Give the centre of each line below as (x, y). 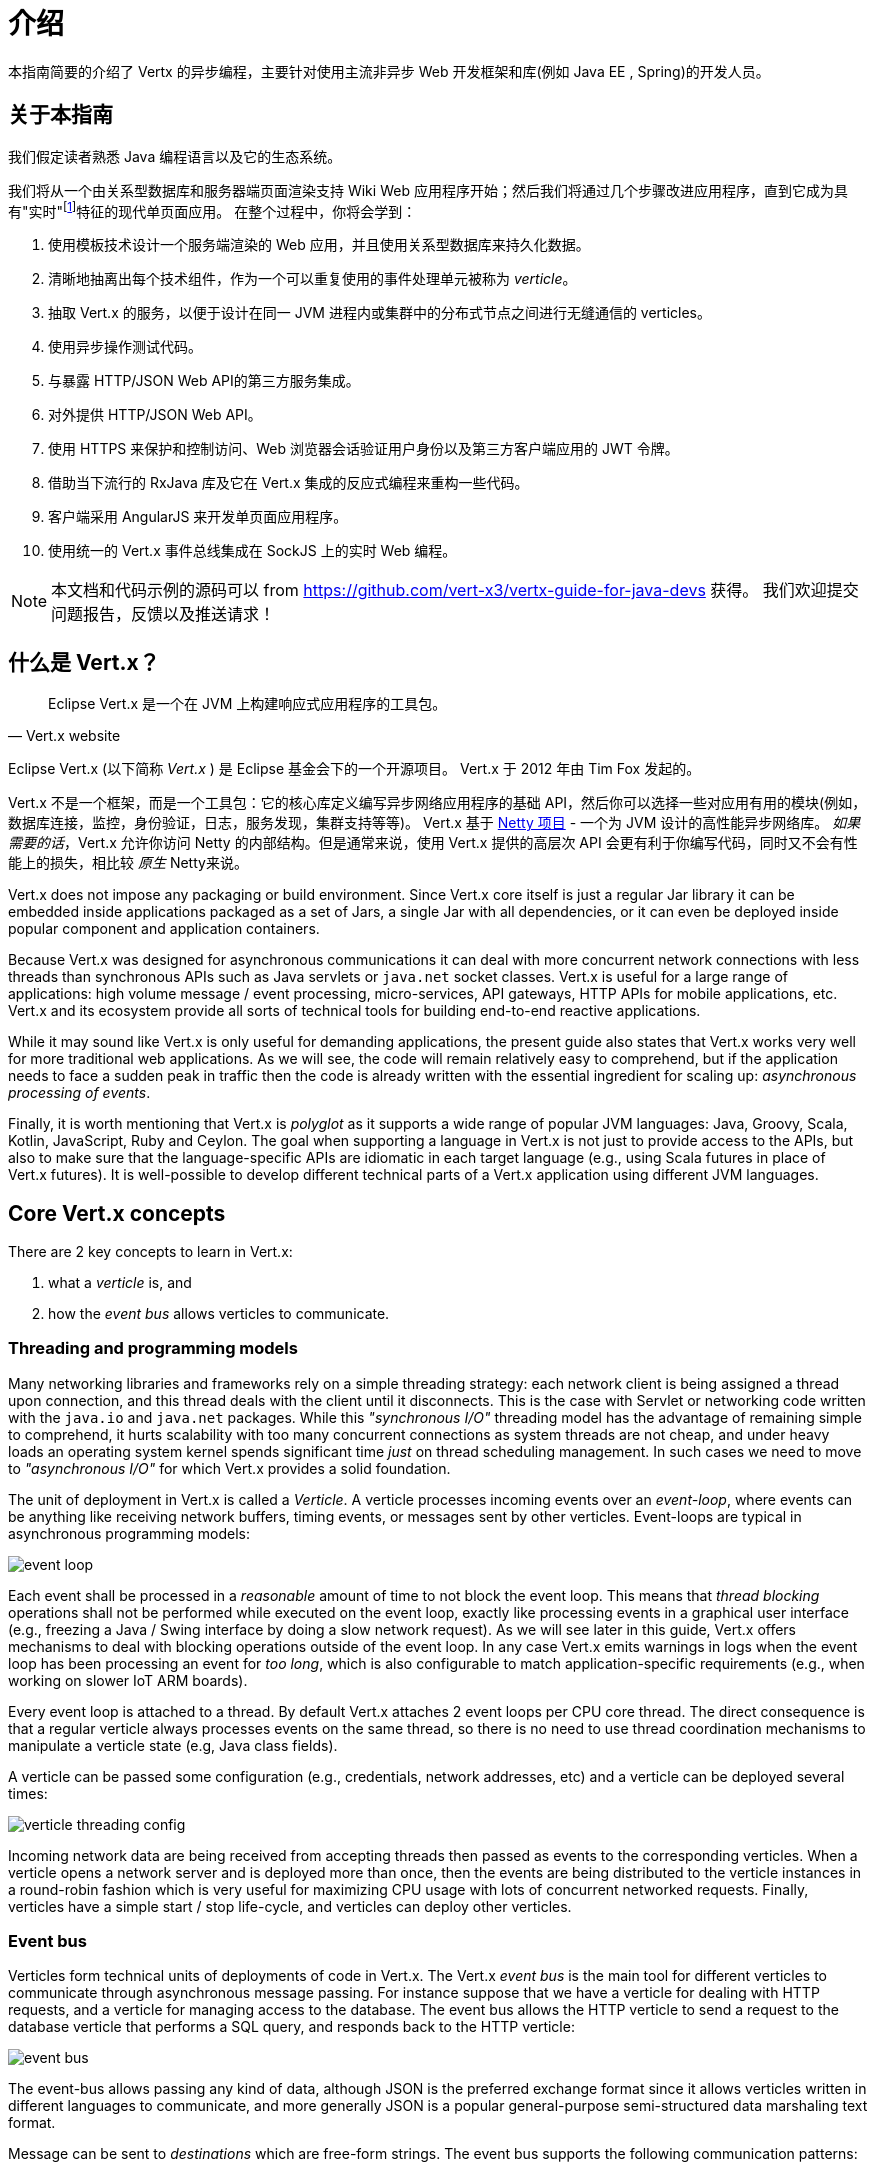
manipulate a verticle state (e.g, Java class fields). (173, 1745)
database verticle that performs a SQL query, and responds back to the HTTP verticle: (291, 2027)
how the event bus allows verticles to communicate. (219, 1313)
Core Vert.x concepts (117, 1213)
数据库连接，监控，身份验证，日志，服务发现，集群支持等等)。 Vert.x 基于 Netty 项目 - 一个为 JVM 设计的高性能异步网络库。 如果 (434, 823)
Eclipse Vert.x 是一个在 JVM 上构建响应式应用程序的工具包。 (247, 704)
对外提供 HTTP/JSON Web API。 (155, 415)
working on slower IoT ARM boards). (128, 1680)
